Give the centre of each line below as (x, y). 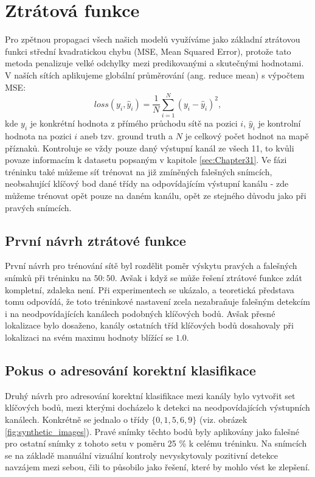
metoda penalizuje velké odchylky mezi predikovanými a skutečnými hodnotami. (154, 63)
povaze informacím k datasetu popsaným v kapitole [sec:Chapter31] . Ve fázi (146, 160)
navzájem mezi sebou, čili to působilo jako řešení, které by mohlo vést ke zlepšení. (157, 467)
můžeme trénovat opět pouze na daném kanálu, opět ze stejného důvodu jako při (156, 195)
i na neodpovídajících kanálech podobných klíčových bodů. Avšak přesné (140, 313)
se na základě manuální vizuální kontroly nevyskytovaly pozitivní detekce (141, 455)
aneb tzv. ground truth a (126, 136)
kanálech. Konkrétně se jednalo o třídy (77, 419)
